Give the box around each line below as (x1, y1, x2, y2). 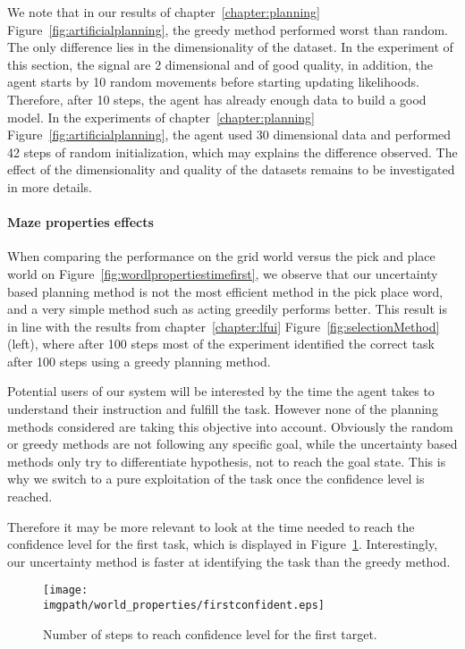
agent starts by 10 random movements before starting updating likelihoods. (7, 72, 420, 91)
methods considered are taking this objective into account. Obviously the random (7, 417, 453, 435)
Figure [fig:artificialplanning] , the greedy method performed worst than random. (7, 20, 448, 38)
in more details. (7, 177, 93, 196)
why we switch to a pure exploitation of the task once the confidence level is (7, 469, 425, 488)
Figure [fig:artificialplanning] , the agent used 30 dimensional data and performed (7, 125, 452, 144)
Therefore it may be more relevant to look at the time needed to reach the (7, 517, 415, 535)
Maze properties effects (7, 213, 154, 232)
